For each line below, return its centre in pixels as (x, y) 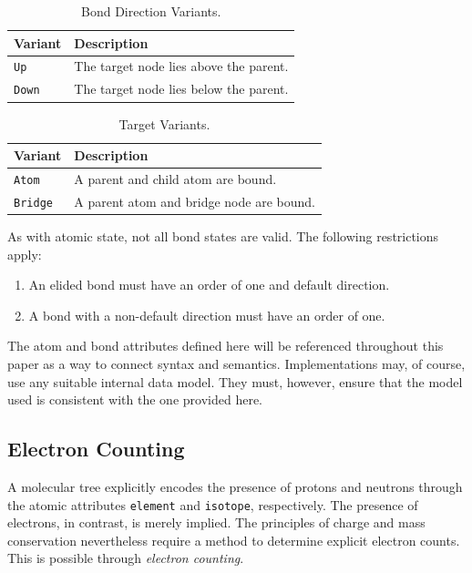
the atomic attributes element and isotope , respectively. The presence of (213, 504)
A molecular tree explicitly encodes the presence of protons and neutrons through (235, 486)
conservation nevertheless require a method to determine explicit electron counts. (234, 540)
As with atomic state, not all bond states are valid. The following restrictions (223, 236)
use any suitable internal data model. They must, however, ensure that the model (235, 381)
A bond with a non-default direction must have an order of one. (207, 315)
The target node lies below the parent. (181, 89)
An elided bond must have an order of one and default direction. (209, 285)
